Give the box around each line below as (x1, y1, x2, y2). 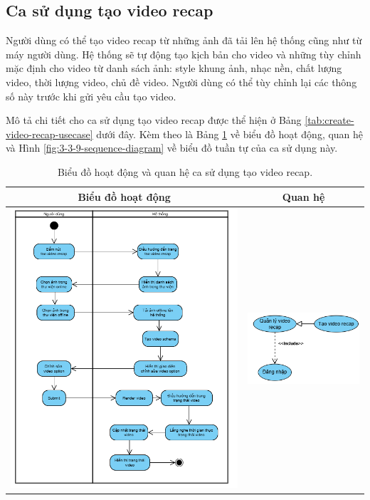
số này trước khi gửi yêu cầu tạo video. (6, 88, 176, 103)
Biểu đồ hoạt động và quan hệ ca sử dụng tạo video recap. (57, 164, 313, 179)
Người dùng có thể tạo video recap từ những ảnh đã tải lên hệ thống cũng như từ (6, 33, 362, 48)
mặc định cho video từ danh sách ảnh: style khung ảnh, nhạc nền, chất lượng (6, 61, 342, 75)
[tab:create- (305, 113, 354, 127)
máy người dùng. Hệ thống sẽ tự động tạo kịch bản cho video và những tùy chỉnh (6, 46, 361, 61)
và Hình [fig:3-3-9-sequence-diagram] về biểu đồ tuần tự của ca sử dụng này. (6, 140, 338, 155)
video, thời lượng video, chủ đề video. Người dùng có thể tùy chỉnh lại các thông (6, 74, 357, 89)
